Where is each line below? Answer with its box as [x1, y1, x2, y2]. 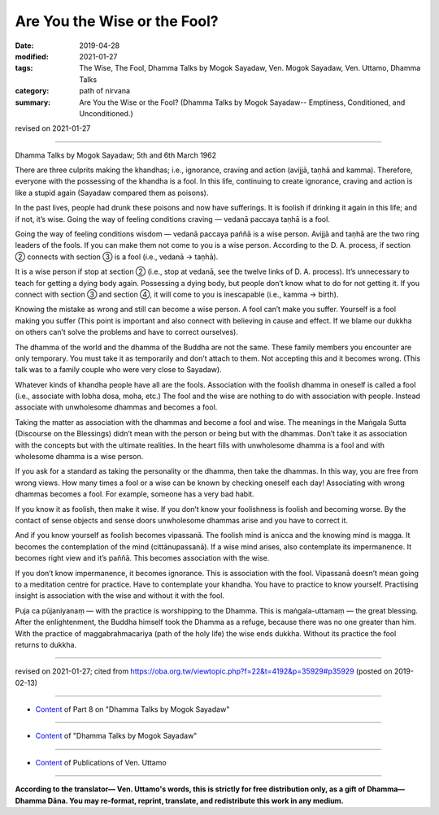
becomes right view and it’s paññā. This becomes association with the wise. [15, 553, 270, 563]
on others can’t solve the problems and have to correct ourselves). [15, 327, 239, 337]
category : [15, 86, 50, 96]
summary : [15, 98, 51, 107]
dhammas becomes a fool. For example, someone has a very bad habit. [15, 489, 255, 499]
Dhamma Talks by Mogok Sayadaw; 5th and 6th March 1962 [15, 150, 217, 160]
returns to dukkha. [15, 639, 77, 649]
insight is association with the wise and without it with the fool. [15, 591, 225, 600]
